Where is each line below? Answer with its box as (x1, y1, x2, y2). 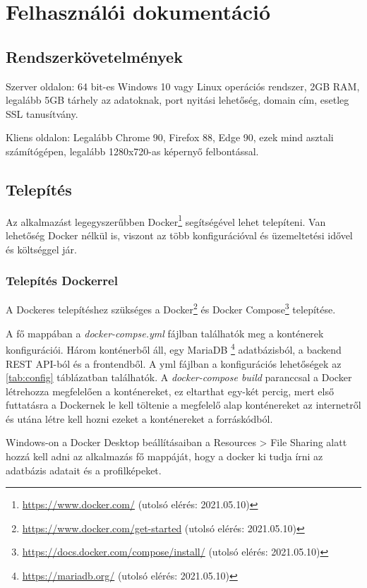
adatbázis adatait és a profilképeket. (6, 462, 162, 477)
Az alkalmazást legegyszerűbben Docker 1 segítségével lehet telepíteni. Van (6, 212, 326, 229)
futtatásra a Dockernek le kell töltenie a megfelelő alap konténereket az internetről (6, 397, 361, 412)
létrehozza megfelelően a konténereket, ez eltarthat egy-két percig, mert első (6, 383, 334, 398)
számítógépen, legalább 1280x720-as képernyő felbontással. (6, 143, 259, 158)
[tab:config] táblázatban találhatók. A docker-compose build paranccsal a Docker (6, 370, 352, 385)
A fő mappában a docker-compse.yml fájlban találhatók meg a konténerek (6, 325, 324, 340)
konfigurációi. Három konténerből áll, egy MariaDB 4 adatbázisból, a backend (6, 340, 342, 356)
